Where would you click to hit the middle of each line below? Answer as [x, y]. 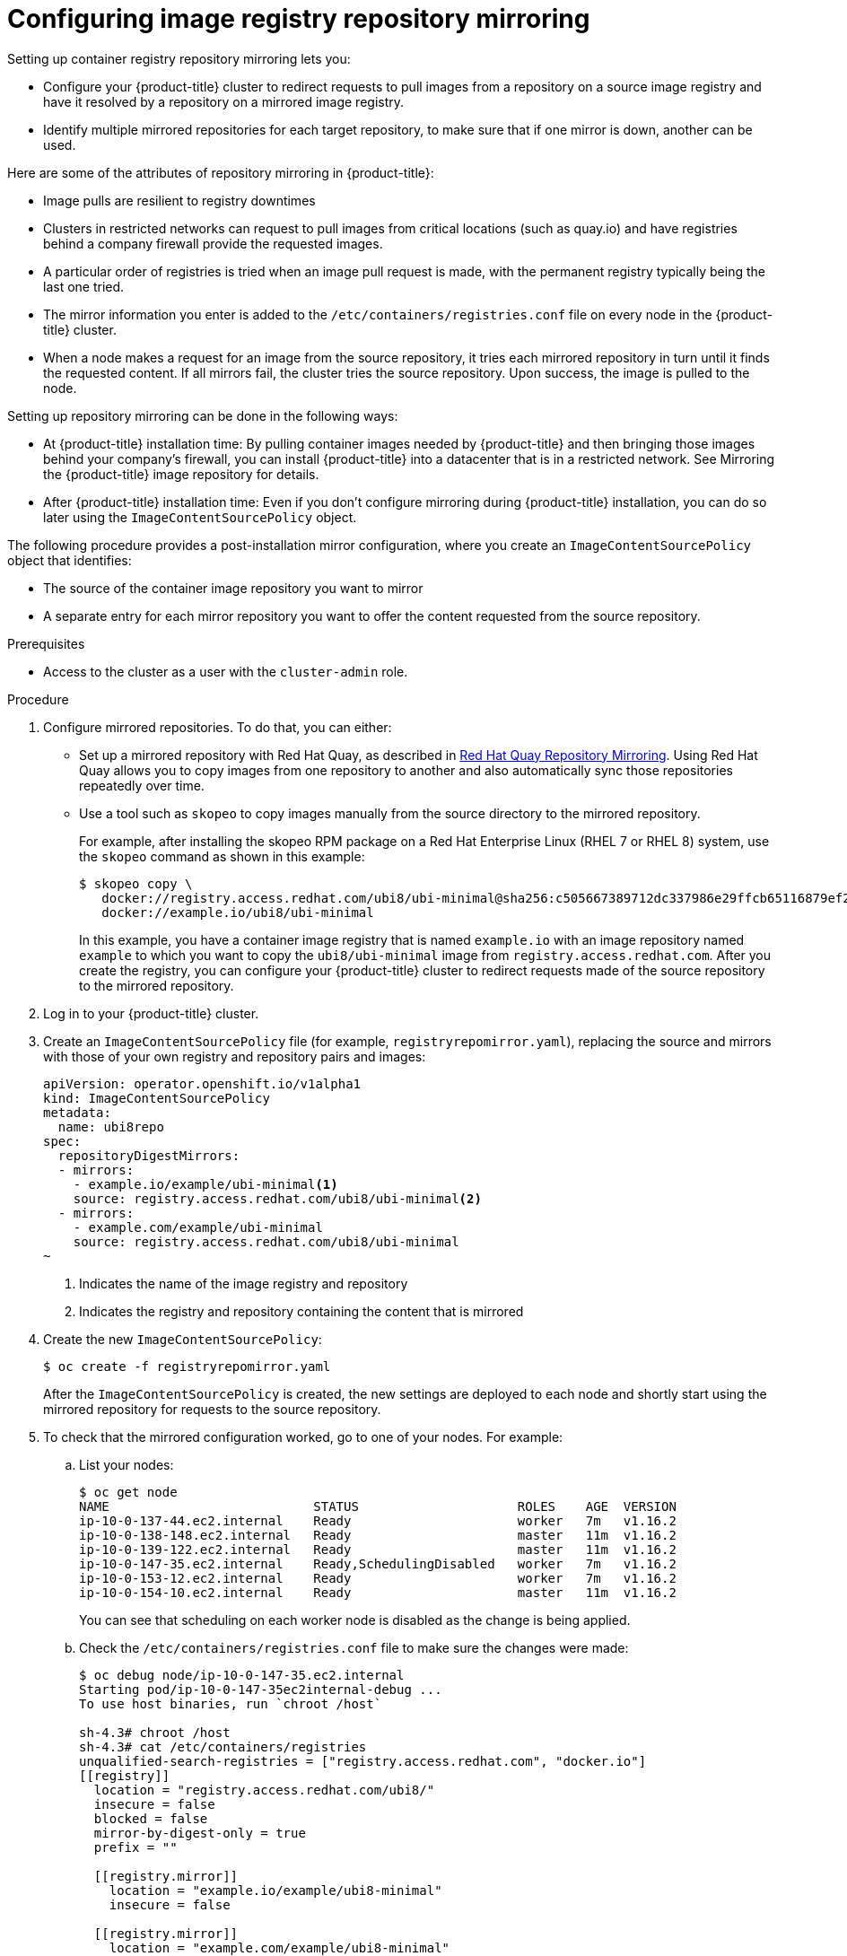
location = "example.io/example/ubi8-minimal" [275, 1890]
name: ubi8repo [111, 1126]
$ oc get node [128, 1492]
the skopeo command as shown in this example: [222, 856]
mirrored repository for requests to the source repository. [212, 1409]
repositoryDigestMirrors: [149, 1155]
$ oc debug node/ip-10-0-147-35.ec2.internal [242, 1675]
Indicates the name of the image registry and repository [244, 1283]
